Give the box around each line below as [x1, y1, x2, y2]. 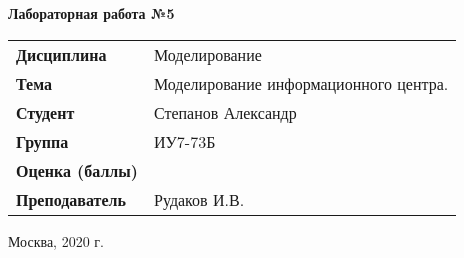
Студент [16, 100, 75, 124]
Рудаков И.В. [153, 187, 245, 211]
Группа [16, 129, 69, 153]
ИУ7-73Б [153, 129, 216, 153]
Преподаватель [16, 187, 126, 211]
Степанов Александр [153, 100, 297, 124]
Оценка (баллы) [16, 158, 138, 182]
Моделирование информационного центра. [153, 71, 449, 95]
